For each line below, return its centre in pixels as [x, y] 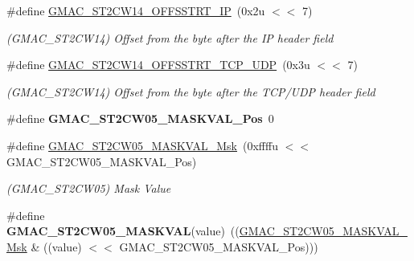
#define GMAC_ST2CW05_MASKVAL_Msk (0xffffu [142, 145]
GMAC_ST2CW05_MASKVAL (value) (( [123, 231]
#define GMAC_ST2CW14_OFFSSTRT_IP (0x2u [136, 10]
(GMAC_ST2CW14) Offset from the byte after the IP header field [170, 37]
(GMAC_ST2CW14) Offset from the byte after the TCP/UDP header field [191, 91]
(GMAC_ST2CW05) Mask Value [89, 188]
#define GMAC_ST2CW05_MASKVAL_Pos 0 [140, 118]
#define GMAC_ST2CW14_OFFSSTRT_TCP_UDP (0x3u [158, 65]
